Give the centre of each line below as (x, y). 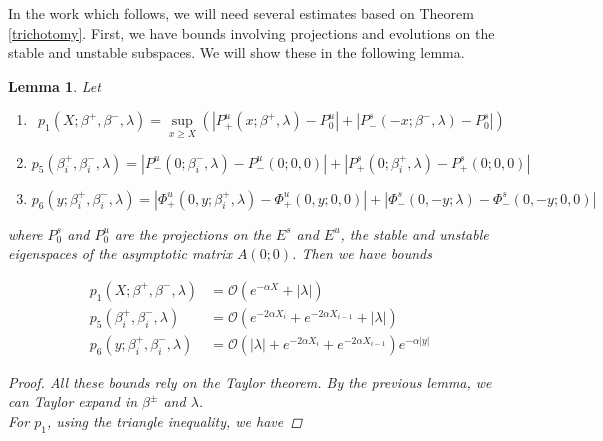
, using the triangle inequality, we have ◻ (174, 421)
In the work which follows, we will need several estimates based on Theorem (241, 13)
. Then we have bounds (362, 253)
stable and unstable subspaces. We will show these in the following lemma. (236, 52)
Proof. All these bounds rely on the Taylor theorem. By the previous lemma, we (250, 381)
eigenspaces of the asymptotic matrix (120, 253)
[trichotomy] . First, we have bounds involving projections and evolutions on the (251, 32)
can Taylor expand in (73, 401)
